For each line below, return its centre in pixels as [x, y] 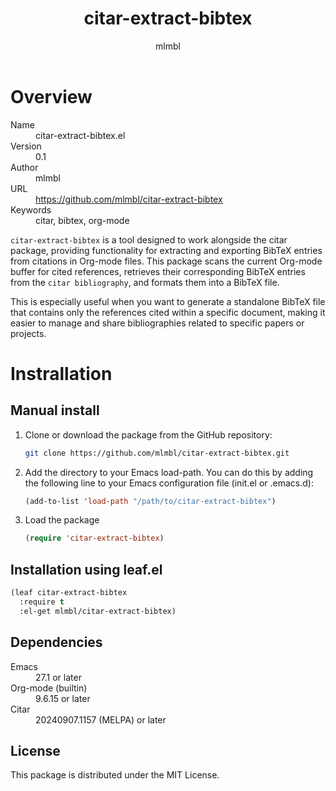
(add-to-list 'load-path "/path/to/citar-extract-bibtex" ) [150, 501]
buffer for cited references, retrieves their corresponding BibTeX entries [158, 271]
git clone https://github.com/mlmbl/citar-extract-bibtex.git [157, 453]
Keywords [31, 209]
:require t [42, 602]
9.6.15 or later [63, 698]
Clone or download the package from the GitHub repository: [148, 434]
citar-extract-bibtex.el [80, 135]
